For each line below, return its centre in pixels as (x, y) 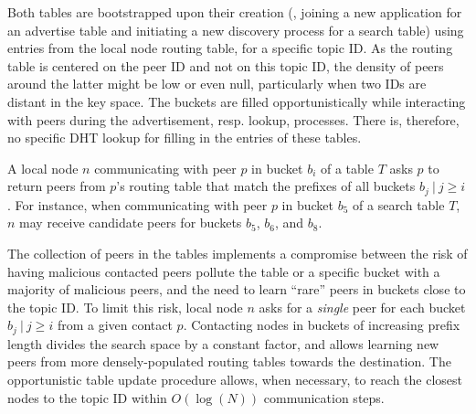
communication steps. (324, 397)
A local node (43, 168)
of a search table (399, 204)
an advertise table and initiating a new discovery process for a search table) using (236, 30)
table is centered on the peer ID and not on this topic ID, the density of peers (226, 65)
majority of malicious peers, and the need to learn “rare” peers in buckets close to (237, 289)
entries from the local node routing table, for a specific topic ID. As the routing (230, 48)
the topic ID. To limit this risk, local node (125, 307)
